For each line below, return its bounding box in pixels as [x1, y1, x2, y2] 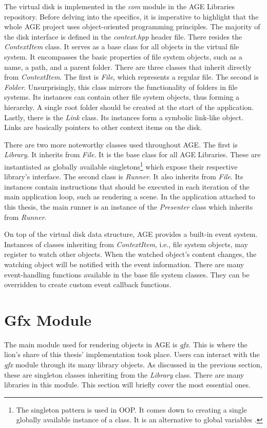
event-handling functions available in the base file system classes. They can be [4, 269, 250, 280]
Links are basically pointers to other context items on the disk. [4, 122, 202, 133]
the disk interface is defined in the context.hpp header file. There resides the [4, 31, 242, 42]
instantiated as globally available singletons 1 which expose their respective [4, 159, 238, 172]
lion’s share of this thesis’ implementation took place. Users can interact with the [4, 349, 260, 360]
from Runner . [4, 211, 47, 222]
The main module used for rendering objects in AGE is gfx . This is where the [4, 339, 247, 349]
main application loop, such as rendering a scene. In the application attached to [4, 191, 255, 202]
